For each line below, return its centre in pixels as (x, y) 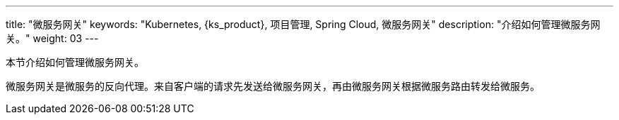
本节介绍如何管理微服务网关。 (75, 62)
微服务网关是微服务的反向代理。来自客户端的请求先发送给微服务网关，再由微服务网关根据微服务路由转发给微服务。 (273, 86)
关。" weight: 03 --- (52, 38)
